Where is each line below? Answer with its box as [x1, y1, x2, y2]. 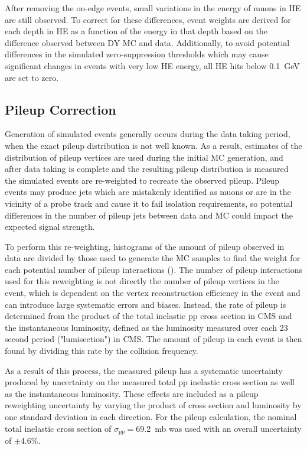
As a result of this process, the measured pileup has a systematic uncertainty [5, 364, 283, 376]
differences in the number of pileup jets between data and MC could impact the [5, 209, 293, 221]
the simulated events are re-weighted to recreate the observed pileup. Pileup [5, 174, 279, 186]
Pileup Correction [5, 100, 116, 118]
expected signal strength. [5, 220, 95, 233]
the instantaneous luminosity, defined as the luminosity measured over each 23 [5, 321, 288, 333]
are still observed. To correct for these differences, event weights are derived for [5, 13, 291, 25]
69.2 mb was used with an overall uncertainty [136, 422, 302, 434]
